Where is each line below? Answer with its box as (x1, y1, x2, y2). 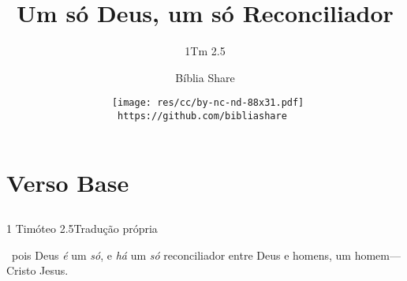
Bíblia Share (175, 69, 235, 85)
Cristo (6, 262, 36, 279)
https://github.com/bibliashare (118, 110, 287, 122)
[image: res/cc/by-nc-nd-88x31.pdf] (111, 97, 304, 109)
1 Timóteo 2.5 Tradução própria (6, 220, 158, 237)
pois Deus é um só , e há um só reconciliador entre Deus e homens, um (11, 246, 351, 263)
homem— (354, 246, 401, 263)
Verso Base (6, 166, 129, 198)
